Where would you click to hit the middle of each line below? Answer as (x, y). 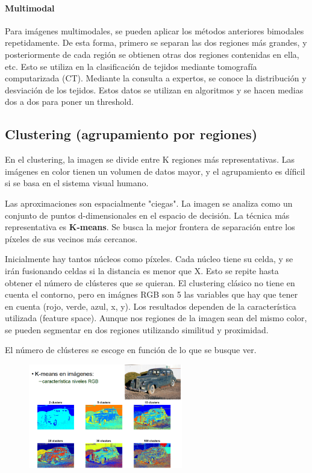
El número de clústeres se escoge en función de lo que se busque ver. (131, 350)
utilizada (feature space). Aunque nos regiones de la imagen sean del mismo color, (156, 318)
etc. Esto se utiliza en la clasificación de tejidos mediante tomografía (131, 66)
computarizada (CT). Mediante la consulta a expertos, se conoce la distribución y (156, 78)
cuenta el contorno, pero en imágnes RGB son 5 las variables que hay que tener (151, 294)
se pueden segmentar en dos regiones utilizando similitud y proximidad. (137, 329)
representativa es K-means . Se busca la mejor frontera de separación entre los (150, 227)
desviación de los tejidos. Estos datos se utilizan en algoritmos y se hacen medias (154, 89)
